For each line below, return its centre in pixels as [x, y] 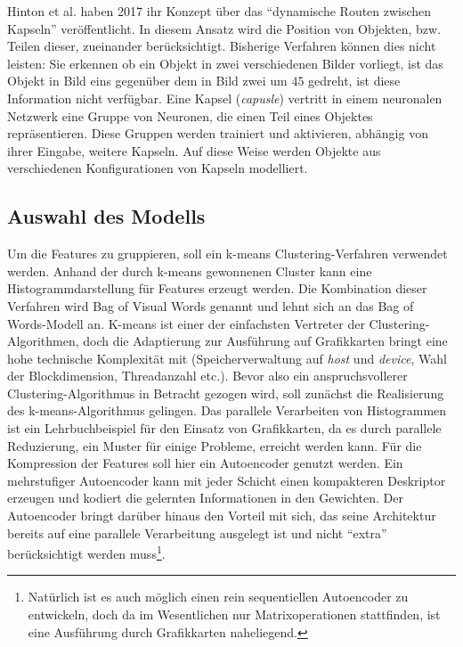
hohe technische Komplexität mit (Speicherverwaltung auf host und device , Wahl [227, 358]
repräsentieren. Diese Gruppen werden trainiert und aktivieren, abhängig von [218, 133]
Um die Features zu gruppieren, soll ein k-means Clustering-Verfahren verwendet [227, 254]
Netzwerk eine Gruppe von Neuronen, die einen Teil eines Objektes [190, 115]
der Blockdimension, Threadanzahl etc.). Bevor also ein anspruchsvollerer [207, 376]
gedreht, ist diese [354, 81]
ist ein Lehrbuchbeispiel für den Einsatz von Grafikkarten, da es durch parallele [224, 428]
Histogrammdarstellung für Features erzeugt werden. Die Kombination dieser [217, 288]
